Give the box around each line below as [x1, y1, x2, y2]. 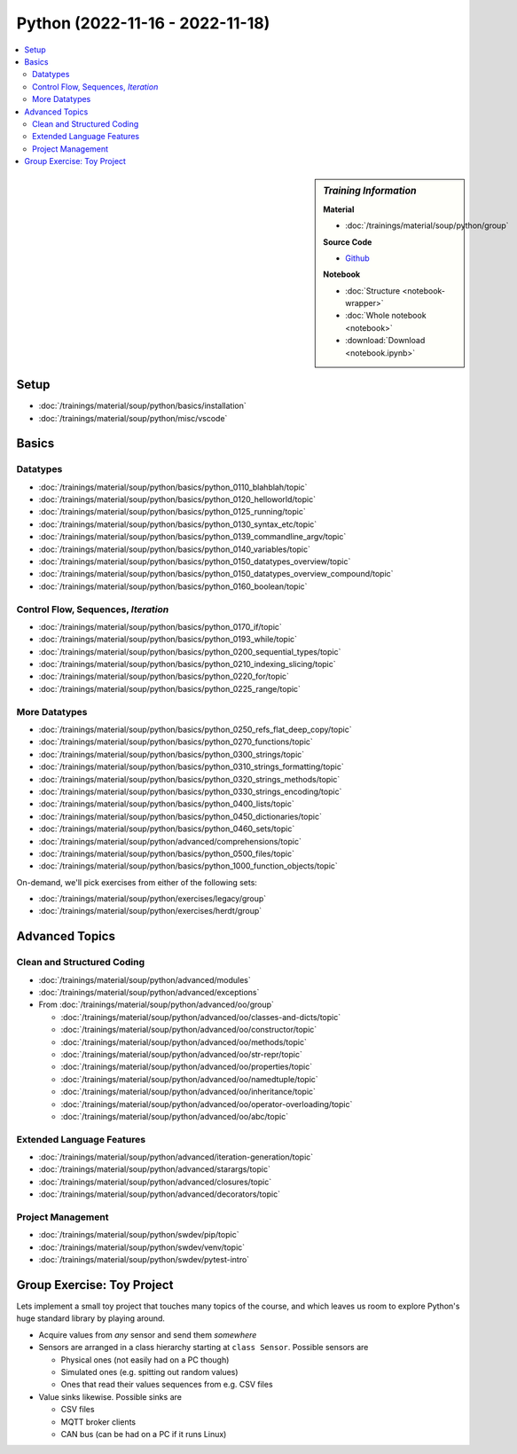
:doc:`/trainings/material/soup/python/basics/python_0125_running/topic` [38, 507, 306, 517]
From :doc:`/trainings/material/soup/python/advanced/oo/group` [38, 999, 275, 1010]
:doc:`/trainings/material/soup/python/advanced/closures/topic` [38, 1176, 272, 1187]
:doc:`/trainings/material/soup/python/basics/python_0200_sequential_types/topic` [38, 646, 341, 656]
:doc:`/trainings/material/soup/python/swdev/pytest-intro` [38, 1254, 250, 1265]
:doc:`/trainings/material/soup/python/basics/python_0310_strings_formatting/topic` [38, 761, 345, 772]
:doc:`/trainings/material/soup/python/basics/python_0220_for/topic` [38, 671, 290, 682]
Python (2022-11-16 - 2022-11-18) [16, 13, 270, 33]
